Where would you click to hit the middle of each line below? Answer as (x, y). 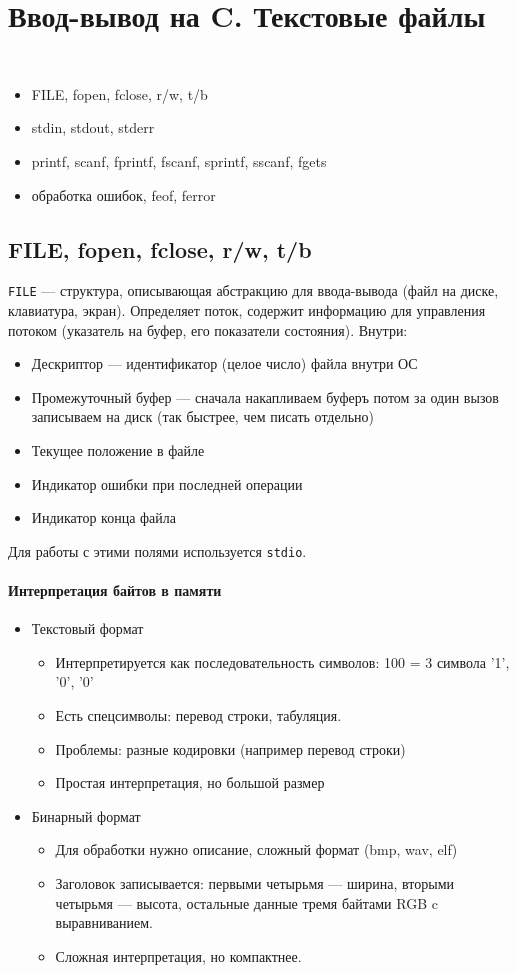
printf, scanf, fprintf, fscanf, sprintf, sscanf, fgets (179, 160)
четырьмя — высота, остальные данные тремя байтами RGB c (246, 902)
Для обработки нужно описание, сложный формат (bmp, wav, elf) (256, 849)
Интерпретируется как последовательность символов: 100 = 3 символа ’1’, (282, 661)
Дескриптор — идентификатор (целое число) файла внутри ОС (224, 363)
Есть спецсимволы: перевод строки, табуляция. (198, 715)
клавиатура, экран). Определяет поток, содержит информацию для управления (247, 310)
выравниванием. (104, 922)
